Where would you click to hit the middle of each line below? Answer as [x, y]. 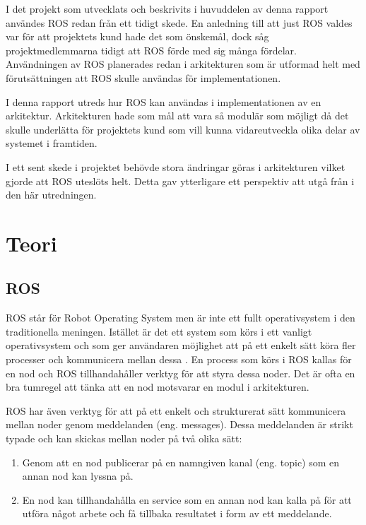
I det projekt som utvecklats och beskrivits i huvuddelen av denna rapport [167, 8]
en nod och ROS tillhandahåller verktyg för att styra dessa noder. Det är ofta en [181, 373]
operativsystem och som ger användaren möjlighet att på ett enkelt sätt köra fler [181, 345]
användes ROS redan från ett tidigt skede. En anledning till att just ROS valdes [179, 22]
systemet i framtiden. [52, 143]
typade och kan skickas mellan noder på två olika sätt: [124, 438]
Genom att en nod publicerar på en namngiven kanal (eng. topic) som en [181, 462]
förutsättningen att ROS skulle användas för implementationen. [143, 77]
